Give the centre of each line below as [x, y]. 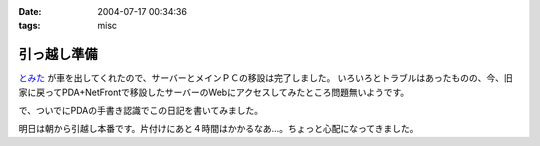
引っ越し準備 [58, 54]
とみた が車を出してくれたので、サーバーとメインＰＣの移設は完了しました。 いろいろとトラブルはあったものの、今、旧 [266, 78]
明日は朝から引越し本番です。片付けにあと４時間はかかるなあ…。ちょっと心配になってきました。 [218, 129]
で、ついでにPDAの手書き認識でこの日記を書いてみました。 [141, 111]
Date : [30, 11]
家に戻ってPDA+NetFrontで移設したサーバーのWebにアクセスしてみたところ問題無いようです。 [214, 92]
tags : [29, 26]
